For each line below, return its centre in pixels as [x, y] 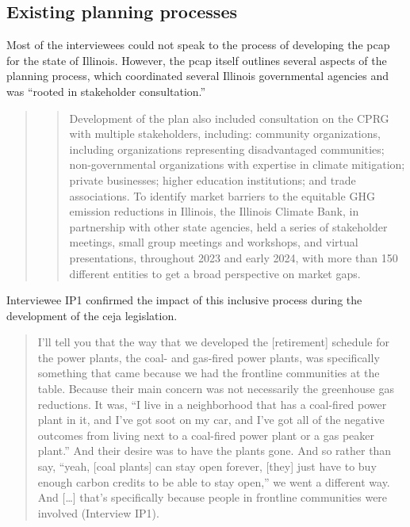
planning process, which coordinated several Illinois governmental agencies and [197, 76]
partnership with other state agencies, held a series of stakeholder [228, 226]
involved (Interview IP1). [98, 512]
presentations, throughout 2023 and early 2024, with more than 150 [234, 257]
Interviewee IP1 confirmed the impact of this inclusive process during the [184, 300]
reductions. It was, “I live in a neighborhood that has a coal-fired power [212, 404]
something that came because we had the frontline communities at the [209, 373]
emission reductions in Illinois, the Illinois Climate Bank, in [214, 211]
